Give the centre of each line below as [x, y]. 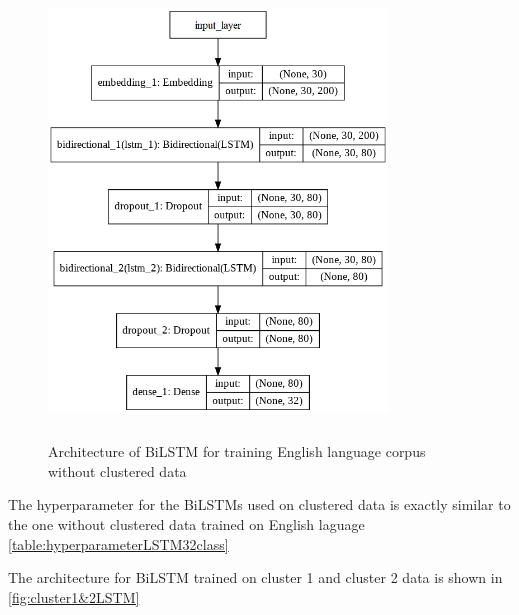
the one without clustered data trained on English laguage [186, 523]
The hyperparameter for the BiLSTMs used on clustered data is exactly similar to [259, 504]
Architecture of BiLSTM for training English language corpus [237, 451]
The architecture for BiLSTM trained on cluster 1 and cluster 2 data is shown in [255, 577]
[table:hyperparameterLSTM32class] [118, 543]
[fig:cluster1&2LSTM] [74, 596]
